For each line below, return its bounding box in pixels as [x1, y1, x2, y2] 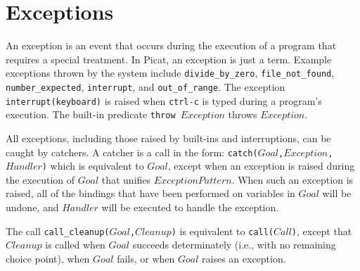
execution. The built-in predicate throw [6, 107, 176, 122]
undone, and [6, 200, 59, 215]
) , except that [291, 223, 352, 238]
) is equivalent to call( [171, 223, 274, 238]
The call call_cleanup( [6, 223, 110, 238]
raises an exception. [202, 251, 286, 265]
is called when [45, 237, 105, 252]
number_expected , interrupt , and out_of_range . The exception [6, 79, 285, 94]
